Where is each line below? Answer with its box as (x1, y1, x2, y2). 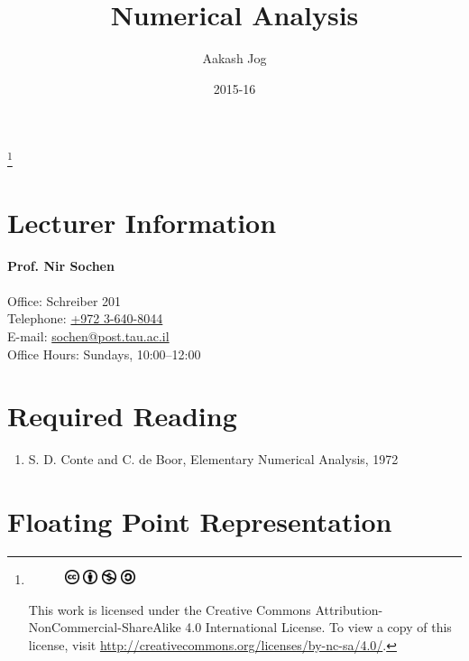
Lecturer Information (7, 203, 277, 240)
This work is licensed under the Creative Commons (28, 600, 311, 619)
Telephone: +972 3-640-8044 (7, 309, 163, 328)
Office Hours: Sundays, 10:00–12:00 (7, 344, 201, 363)
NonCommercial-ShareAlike (28, 618, 181, 637)
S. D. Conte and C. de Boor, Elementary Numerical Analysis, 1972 (28, 450, 399, 469)
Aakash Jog (202, 49, 267, 68)
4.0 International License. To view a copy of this (185, 618, 452, 637)
